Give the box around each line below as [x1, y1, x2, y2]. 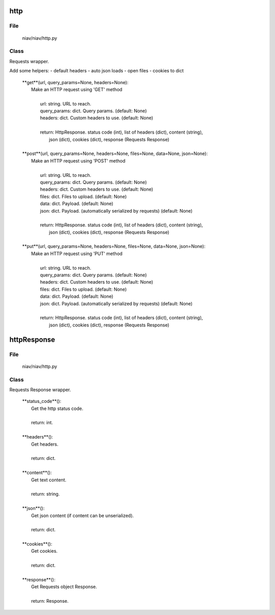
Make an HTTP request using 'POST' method [31, 158, 126, 164]
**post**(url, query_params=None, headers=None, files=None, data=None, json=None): [22, 150, 208, 157]
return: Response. [31, 598, 69, 604]
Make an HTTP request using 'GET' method [31, 86, 122, 92]
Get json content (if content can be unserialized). [31, 512, 134, 519]
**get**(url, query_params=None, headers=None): [22, 79, 129, 85]
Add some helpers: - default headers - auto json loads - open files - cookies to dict [9, 68, 184, 74]
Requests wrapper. [9, 58, 49, 64]
